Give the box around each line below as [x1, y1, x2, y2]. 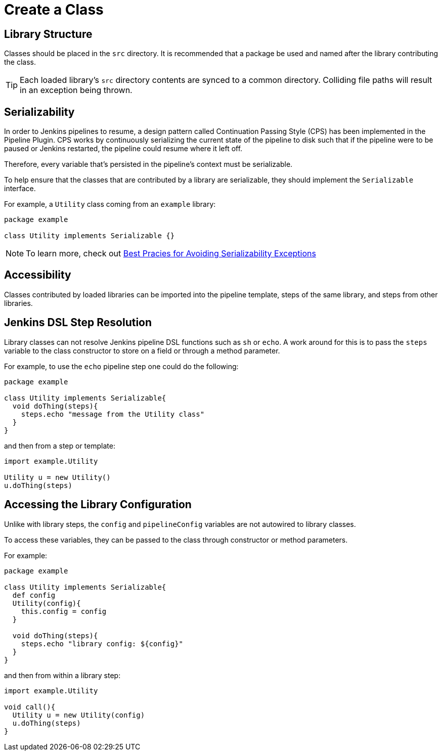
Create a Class [4, 1, 104, 18]
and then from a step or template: [4, 441, 115, 450]
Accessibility [4, 269, 71, 282]
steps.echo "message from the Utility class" [21, 410, 205, 418]
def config [12, 591, 56, 599]
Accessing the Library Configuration [4, 498, 192, 511]
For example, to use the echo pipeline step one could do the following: [4, 362, 239, 371]
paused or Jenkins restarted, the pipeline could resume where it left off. [4, 144, 243, 153]
